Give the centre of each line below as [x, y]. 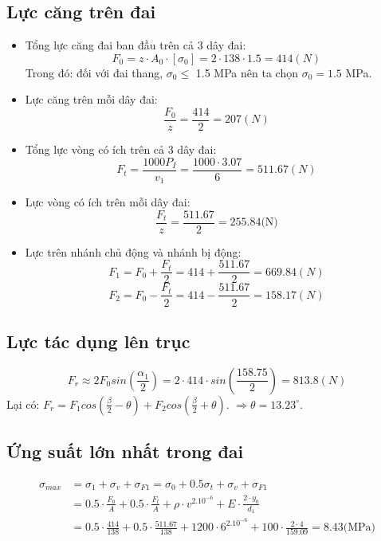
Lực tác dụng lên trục [98, 341]
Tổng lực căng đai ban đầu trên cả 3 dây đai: [136, 45]
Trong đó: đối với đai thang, [94, 72]
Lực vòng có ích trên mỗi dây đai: [108, 202]
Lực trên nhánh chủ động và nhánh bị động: [133, 251]
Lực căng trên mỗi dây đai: [91, 99]
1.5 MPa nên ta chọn [247, 72]
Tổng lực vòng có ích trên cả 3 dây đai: [121, 149]
